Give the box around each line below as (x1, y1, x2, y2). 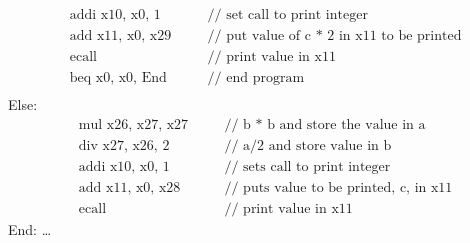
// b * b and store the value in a (224, 117, 426, 132)
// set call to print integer (207, 8, 368, 23)
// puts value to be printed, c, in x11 (224, 180, 453, 195)
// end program (207, 71, 305, 86)
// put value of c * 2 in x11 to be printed (207, 29, 462, 44)
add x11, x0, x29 (69, 29, 172, 44)
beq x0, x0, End (69, 71, 167, 86)
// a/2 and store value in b (224, 138, 392, 153)
